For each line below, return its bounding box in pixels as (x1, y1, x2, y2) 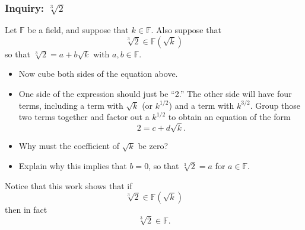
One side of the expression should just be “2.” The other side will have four (18, 88, 292, 99)
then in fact (5, 203, 47, 216)
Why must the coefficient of (18, 140, 120, 152)
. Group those (250, 99, 300, 111)
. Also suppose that (151, 24, 221, 36)
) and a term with (169, 99, 234, 111)
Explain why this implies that (18, 159, 127, 171)
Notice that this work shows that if (5, 179, 132, 192)
